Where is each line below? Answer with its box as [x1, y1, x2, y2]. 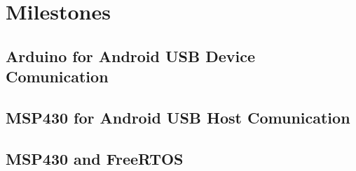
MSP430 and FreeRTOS [6, 147, 184, 169]
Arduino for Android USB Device [6, 45, 256, 66]
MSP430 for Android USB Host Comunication [6, 106, 350, 128]
